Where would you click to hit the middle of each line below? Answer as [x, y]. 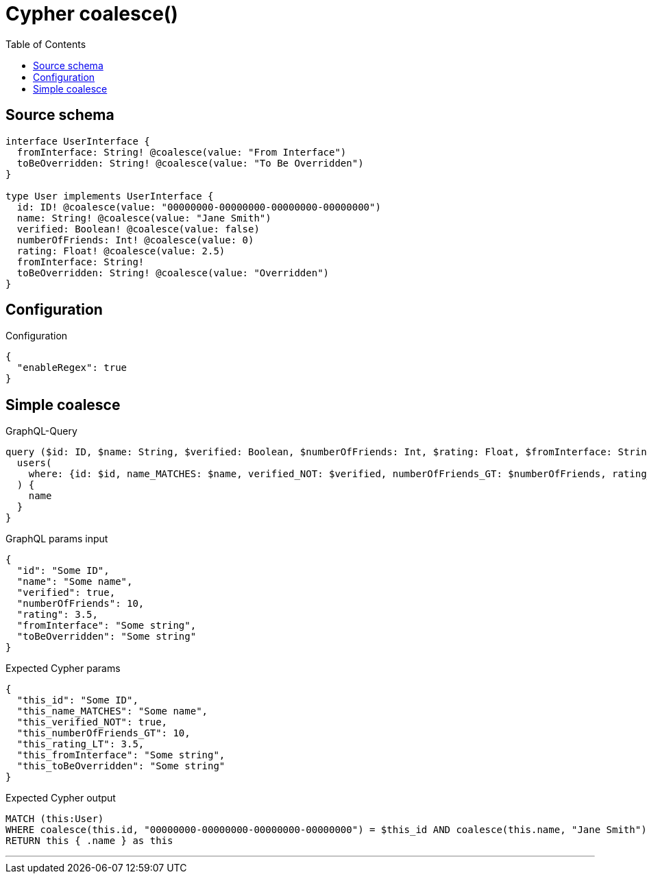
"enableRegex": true [72, 368]
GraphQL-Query [41, 431]
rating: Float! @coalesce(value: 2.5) [121, 251]
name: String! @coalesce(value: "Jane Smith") [144, 218]
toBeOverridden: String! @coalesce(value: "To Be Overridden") [190, 163]
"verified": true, [66, 593]
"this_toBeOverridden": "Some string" [121, 766]
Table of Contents [46, 44]
